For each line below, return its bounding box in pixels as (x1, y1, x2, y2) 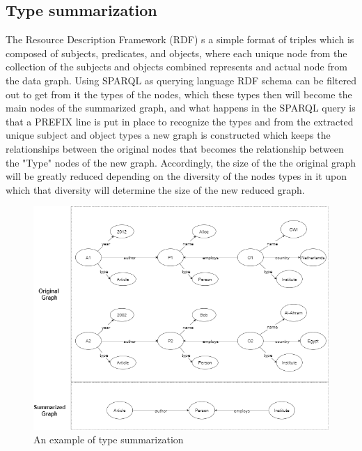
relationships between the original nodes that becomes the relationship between (6, 141, 344, 155)
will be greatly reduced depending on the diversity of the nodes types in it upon (6, 169, 347, 183)
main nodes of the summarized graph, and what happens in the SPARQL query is (6, 100, 356, 115)
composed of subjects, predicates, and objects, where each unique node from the (6, 45, 347, 60)
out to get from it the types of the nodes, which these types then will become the (6, 86, 352, 101)
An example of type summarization (33, 432, 184, 447)
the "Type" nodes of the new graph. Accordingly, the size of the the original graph (6, 155, 356, 169)
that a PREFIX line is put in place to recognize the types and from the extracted (6, 114, 354, 128)
